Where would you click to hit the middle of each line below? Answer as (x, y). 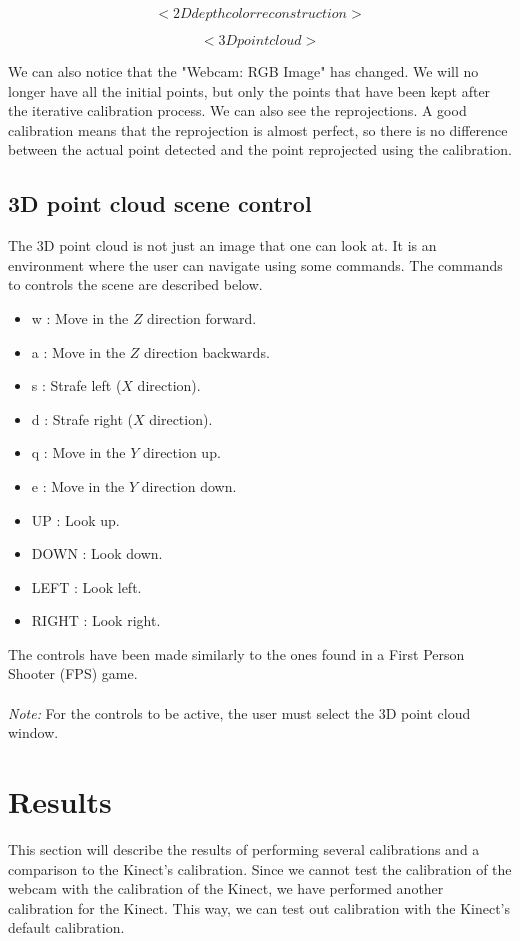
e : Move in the (78, 485)
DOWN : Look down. (97, 553)
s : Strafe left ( (76, 385)
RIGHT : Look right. (96, 620)
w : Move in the (80, 317)
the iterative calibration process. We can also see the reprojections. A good (237, 110)
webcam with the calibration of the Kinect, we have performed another (226, 888)
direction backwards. (207, 351)
